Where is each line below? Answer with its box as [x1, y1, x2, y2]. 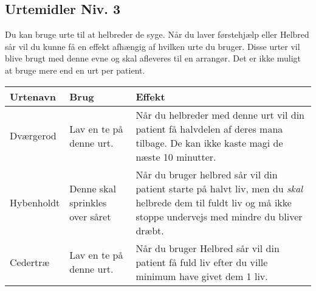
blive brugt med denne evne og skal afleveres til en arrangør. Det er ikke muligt [5, 52, 301, 65]
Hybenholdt [10, 195, 60, 209]
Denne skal [69, 181, 117, 195]
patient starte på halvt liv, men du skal [136, 181, 303, 195]
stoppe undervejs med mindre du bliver [136, 209, 303, 223]
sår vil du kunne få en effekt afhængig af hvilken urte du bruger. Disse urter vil [5, 40, 300, 52]
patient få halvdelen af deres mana [136, 121, 283, 136]
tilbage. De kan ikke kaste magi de [136, 135, 283, 150]
